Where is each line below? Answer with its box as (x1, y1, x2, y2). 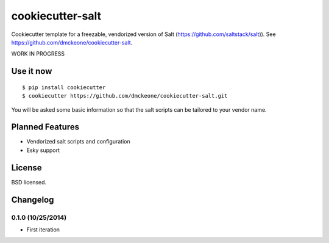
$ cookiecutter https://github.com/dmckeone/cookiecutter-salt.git (22, 92, 228, 100)
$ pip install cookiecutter (22, 84, 106, 91)
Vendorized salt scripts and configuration (26, 138, 130, 145)
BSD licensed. (11, 178, 47, 186)
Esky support (26, 147, 60, 154)
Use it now (11, 66, 52, 76)
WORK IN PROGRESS (11, 50, 65, 57)
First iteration (26, 226, 60, 233)
